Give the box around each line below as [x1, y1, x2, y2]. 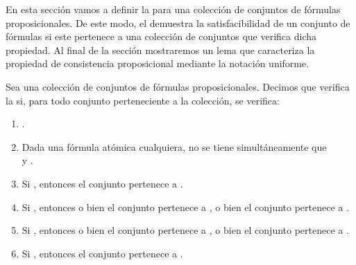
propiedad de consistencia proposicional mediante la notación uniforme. [6, 56, 310, 71]
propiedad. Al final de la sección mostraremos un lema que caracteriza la [6, 42, 315, 57]
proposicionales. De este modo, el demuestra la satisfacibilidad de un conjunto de [6, 15, 350, 30]
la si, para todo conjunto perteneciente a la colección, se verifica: [6, 93, 280, 107]
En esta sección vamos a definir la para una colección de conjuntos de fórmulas [6, 2, 341, 16]
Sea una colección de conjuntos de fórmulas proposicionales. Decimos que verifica [6, 79, 350, 93]
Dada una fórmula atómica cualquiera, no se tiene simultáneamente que [22, 139, 327, 154]
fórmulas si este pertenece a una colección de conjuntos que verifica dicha [6, 29, 316, 44]
